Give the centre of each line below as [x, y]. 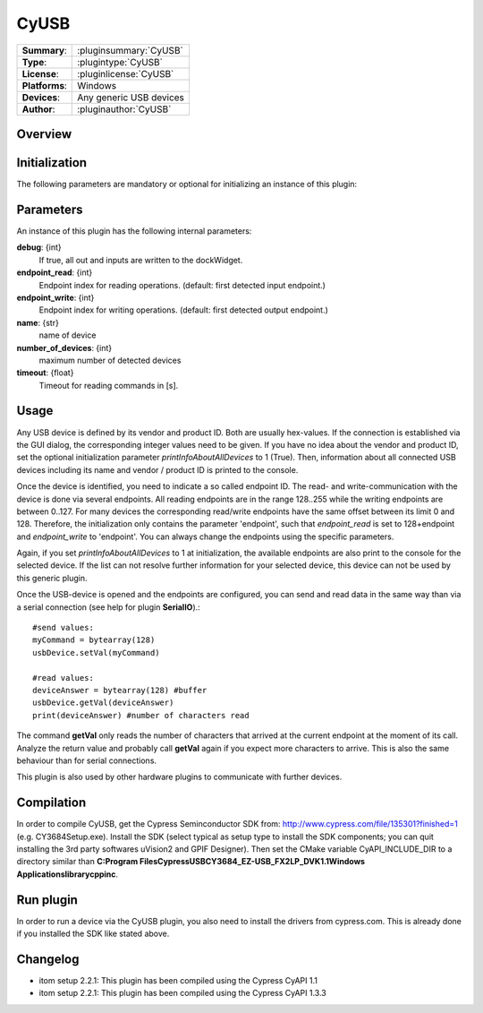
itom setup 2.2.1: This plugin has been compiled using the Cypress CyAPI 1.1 [178, 981]
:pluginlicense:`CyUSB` [126, 73]
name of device [68, 335]
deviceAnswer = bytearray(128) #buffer [120, 690]
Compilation [51, 803]
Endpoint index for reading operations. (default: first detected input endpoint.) [182, 285]
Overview [44, 134]
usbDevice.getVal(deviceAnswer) [103, 703]
